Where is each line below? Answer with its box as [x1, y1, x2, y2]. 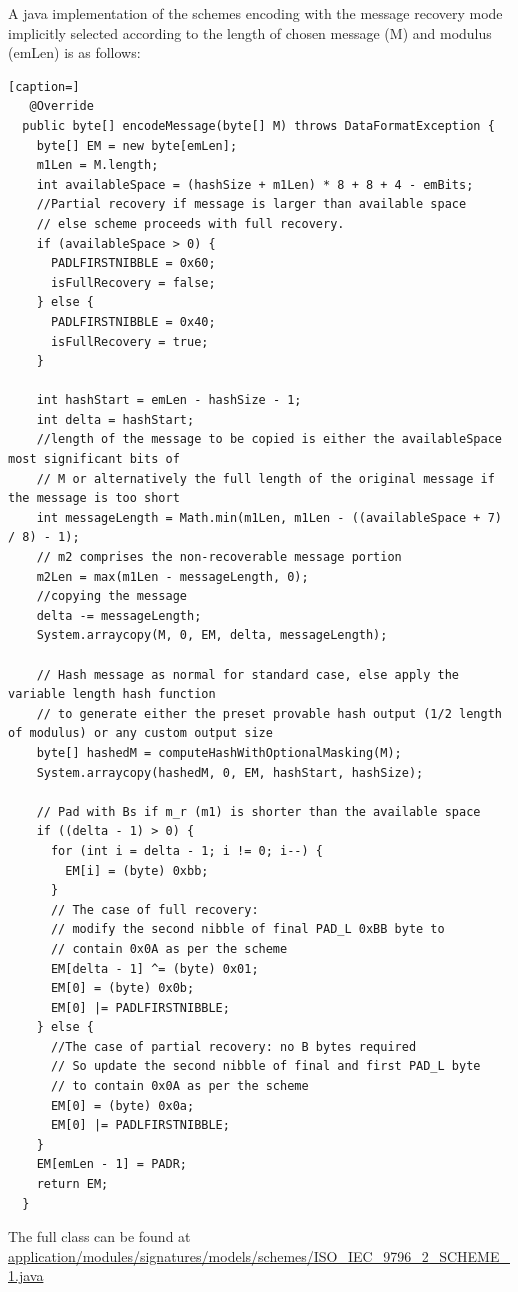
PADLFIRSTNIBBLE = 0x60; [50, 256, 216, 271]
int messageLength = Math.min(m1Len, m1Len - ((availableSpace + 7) [36, 510, 502, 525]
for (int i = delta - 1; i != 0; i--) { [50, 843, 323, 858]
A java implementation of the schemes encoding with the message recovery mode [8, 3, 503, 23]
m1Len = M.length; [36, 158, 159, 173]
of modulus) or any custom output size [8, 726, 273, 741]
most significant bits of [8, 452, 180, 467]
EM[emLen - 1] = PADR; [36, 1157, 187, 1172]
